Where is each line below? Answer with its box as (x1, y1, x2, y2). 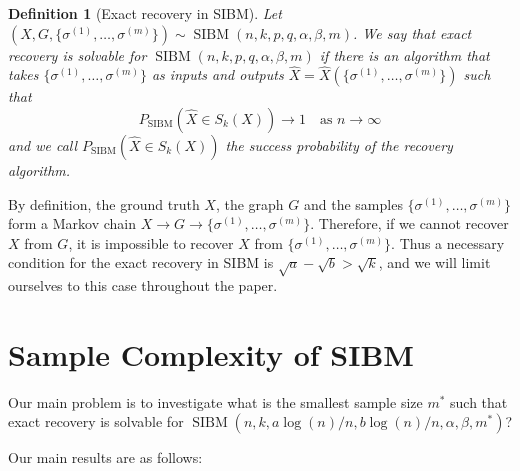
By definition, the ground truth (8, 193, 200, 214)
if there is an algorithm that (319, 44, 490, 65)
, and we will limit (378, 252, 491, 273)
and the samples (303, 193, 403, 214)
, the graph (215, 193, 284, 214)
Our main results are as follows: (8, 447, 203, 468)
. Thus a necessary (391, 232, 505, 253)
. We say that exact (353, 22, 472, 43)
